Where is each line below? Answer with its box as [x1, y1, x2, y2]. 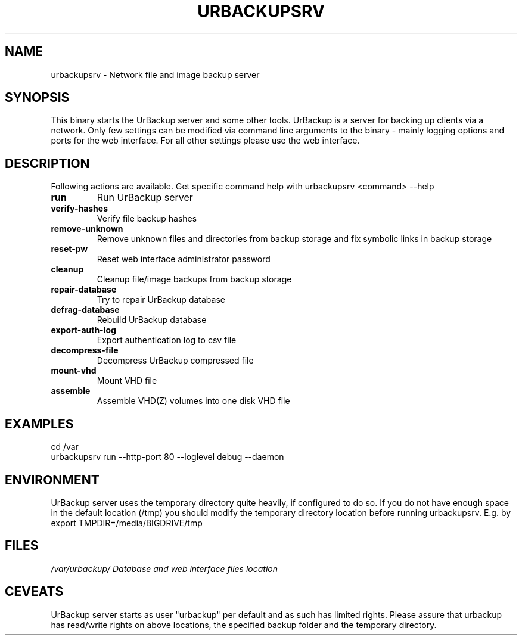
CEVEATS [5, 584, 64, 599]
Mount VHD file [97, 375, 157, 386]
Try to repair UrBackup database [97, 294, 225, 305]
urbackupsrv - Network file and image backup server [51, 69, 260, 80]
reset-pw [51, 244, 88, 254]
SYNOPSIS [5, 90, 70, 105]
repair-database [51, 284, 117, 295]
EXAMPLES [5, 416, 74, 431]
